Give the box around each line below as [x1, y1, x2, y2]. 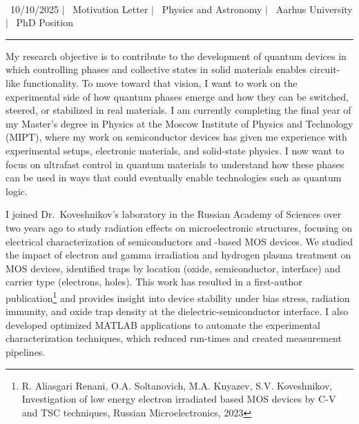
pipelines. [6, 344, 46, 359]
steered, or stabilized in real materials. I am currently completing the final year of [6, 103, 351, 117]
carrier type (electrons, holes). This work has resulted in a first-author [6, 274, 302, 289]
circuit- [309, 62, 340, 77]
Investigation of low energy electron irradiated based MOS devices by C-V [21, 392, 336, 406]
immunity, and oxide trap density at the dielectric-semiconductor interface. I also [6, 304, 349, 319]
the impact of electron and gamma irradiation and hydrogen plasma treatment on [6, 248, 351, 262]
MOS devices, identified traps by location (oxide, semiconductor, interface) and [6, 261, 340, 275]
